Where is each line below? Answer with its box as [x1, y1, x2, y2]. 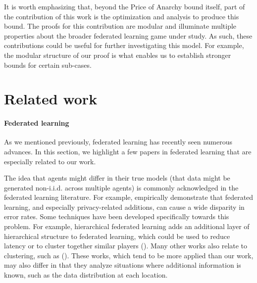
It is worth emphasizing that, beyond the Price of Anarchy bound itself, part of [4, 1, 245, 11]
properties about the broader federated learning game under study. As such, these [4, 30, 253, 41]
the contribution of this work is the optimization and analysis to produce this [4, 11, 239, 21]
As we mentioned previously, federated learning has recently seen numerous [4, 137, 233, 147]
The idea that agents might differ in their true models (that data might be [4, 173, 230, 183]
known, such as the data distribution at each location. [4, 270, 168, 280]
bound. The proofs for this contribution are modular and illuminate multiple [4, 21, 237, 31]
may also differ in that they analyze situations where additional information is [4, 260, 241, 270]
